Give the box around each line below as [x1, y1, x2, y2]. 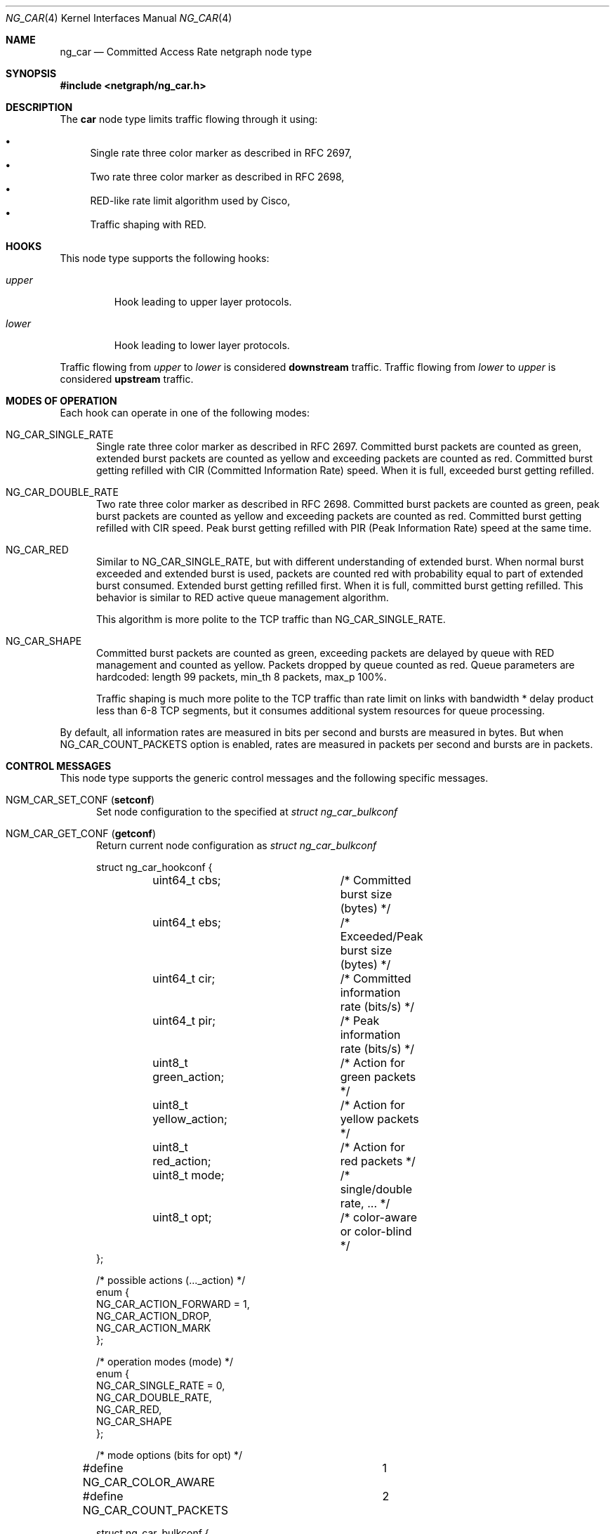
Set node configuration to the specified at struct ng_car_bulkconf [96, 806, 398, 818]
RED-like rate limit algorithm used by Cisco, [90, 195, 291, 206]
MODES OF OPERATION [6, 395, 117, 407]
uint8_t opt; [152, 1210, 212, 1224]
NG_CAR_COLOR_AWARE [82, 1475, 216, 1489]
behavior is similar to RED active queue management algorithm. [96, 591, 389, 603]
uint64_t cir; [152, 971, 216, 985]
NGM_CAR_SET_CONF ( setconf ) [6, 794, 155, 806]
